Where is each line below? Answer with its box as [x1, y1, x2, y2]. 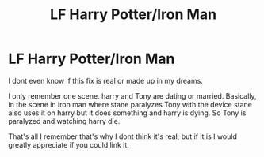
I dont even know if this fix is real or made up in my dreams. [8, 76, 204, 85]
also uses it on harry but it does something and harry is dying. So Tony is [8, 108, 247, 118]
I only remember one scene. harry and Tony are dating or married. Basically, [8, 91, 257, 100]
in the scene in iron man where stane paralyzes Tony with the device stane [8, 99, 252, 109]
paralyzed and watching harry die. [8, 116, 121, 125]
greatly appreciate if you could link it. [8, 140, 129, 149]
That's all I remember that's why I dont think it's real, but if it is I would [8, 132, 238, 141]
